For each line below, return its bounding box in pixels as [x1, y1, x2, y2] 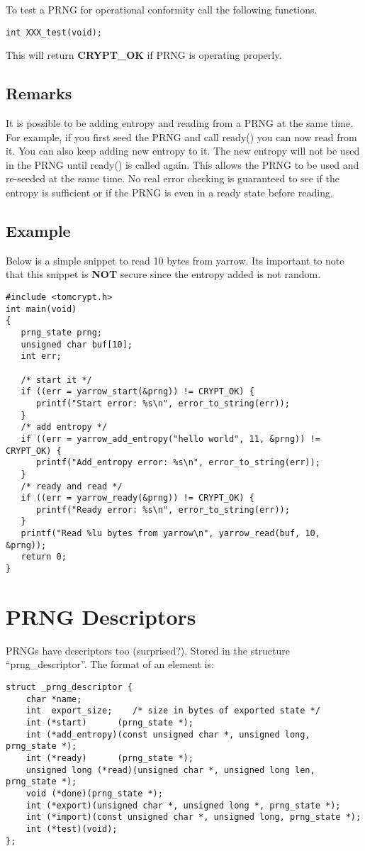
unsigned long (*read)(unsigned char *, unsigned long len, [26, 764, 315, 775]
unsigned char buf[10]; [21, 339, 133, 350]
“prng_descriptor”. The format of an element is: [6, 657, 214, 672]
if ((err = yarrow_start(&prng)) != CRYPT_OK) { [21, 386, 254, 397]
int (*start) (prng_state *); [26, 718, 193, 728]
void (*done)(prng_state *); [26, 788, 163, 799]
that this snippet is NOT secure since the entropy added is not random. [6, 267, 321, 282]
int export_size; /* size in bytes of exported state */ [26, 706, 320, 716]
